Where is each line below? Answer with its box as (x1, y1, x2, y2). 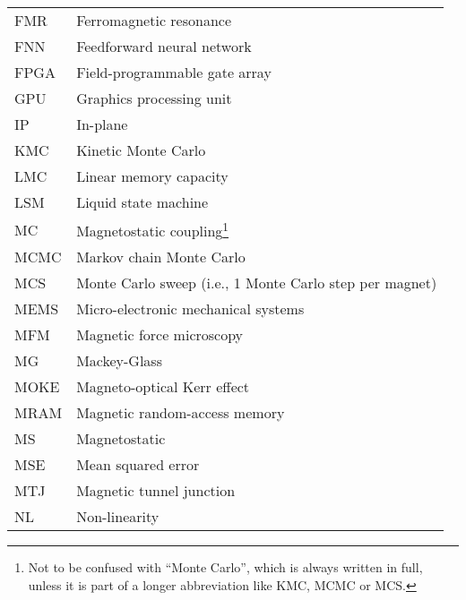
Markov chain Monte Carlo (76, 246, 246, 268)
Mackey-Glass (76, 350, 162, 372)
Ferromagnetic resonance (76, 10, 232, 30)
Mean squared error (76, 454, 200, 476)
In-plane (76, 114, 128, 134)
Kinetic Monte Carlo (76, 140, 206, 160)
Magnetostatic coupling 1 (76, 218, 229, 242)
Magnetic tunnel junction (76, 480, 236, 501)
